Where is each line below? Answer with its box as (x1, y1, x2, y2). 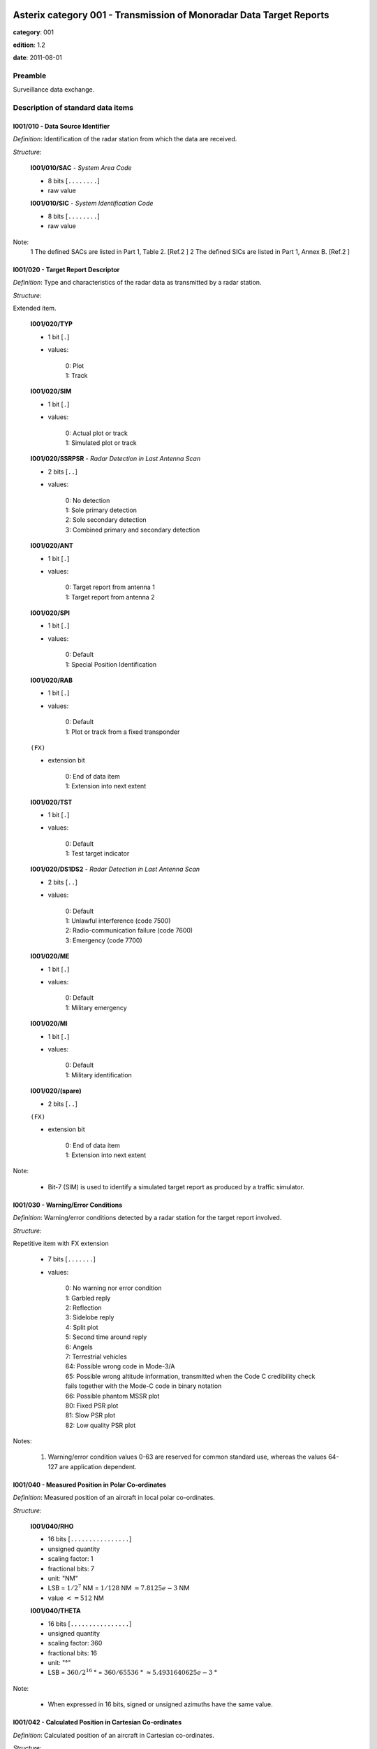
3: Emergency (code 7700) (65, 936, 142, 944)
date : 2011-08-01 (13, 53, 62, 62)
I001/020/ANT (30, 541, 73, 550)
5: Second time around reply (65, 1333, 147, 1341)
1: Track (65, 371, 88, 380)
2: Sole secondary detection (65, 516, 147, 524)
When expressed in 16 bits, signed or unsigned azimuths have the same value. (47, 1700, 274, 1708)
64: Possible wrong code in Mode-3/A (65, 1362, 175, 1371)
